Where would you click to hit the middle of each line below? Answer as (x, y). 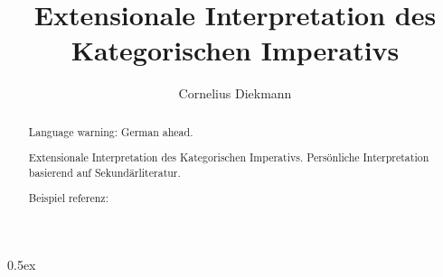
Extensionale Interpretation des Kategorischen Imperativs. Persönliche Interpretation (229, 157)
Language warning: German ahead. (111, 131)
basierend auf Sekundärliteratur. (104, 172)
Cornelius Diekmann (235, 93)
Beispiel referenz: (68, 198)
